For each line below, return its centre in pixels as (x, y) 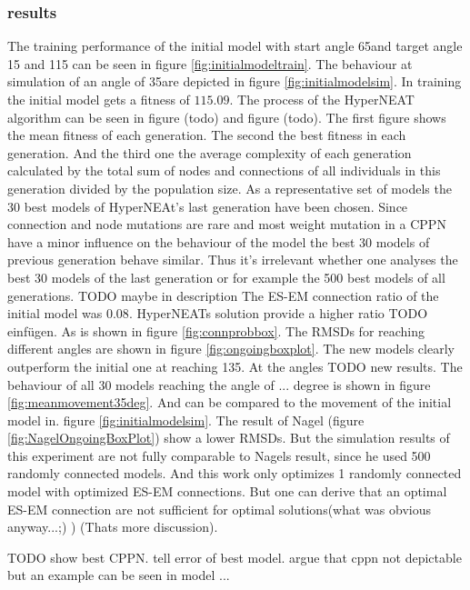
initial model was (55, 313)
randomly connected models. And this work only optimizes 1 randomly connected (235, 473)
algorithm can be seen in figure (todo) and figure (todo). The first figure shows (227, 117)
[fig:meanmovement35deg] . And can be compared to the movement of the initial (230, 402)
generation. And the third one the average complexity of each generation (210, 152)
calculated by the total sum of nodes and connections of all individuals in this (224, 170)
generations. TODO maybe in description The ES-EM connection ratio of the (223, 295)
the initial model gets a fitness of (99, 99)
